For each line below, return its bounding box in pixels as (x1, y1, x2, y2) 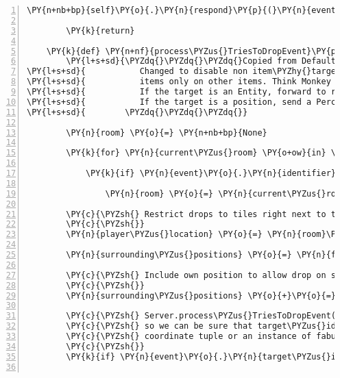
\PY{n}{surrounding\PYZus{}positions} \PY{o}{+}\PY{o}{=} (66, 290, 337, 301)
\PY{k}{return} (66, 25, 135, 36)
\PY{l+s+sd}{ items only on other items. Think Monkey (27, 77, 331, 87)
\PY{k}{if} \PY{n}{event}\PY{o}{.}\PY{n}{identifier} (85, 168, 337, 178)
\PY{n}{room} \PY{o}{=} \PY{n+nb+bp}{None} (66, 127, 267, 138)
